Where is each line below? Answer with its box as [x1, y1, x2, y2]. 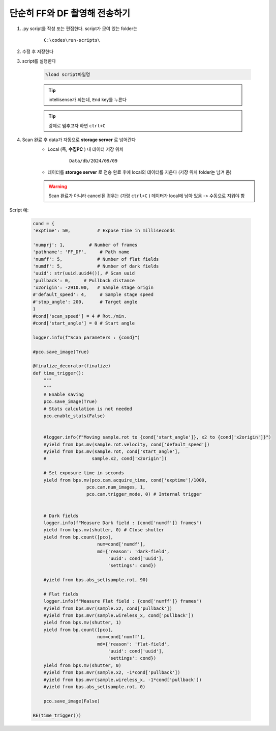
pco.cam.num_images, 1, [86, 484, 146, 490]
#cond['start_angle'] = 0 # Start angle [33, 320, 135, 326]
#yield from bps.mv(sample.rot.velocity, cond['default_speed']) [43, 441, 210, 447]
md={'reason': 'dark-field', [97, 548, 170, 554]
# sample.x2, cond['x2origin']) [43, 456, 167, 462]
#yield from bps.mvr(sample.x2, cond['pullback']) [43, 605, 172, 611]
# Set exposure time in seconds [43, 470, 125, 476]
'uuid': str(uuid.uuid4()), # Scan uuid [33, 270, 135, 276]
